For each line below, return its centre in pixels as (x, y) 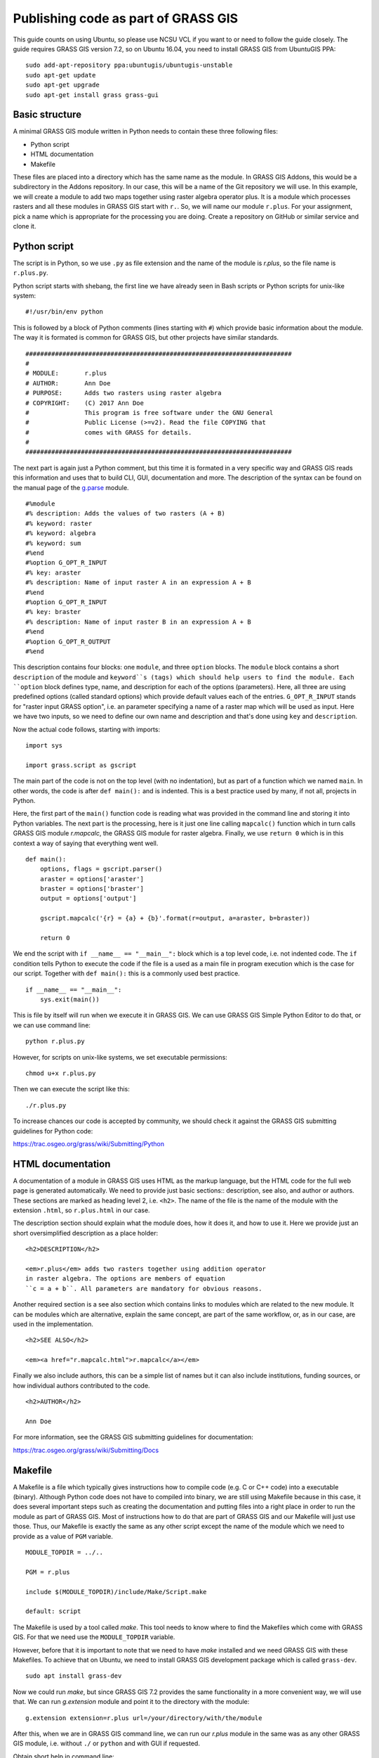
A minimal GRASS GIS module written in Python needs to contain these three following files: (146, 131)
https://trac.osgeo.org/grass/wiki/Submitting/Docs (86, 1450)
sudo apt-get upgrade (62, 85)
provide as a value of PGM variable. (63, 1536)
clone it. (25, 226)
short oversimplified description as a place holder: (85, 1233)
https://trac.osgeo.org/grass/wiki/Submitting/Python (89, 1143)
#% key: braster (53, 612)
